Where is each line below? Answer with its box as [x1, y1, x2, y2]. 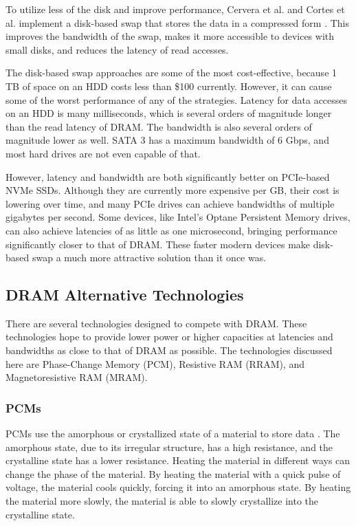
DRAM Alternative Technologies [5, 284, 244, 305]
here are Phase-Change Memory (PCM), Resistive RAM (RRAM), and [5, 356, 305, 371]
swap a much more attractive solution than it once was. [32, 250, 267, 265]
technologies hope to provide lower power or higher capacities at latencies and [5, 329, 333, 344]
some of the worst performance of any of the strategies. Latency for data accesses [5, 92, 348, 107]
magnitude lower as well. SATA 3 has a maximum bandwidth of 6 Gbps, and [5, 133, 329, 147]
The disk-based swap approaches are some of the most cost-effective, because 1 [5, 65, 337, 80]
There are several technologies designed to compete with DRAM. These [5, 316, 307, 330]
